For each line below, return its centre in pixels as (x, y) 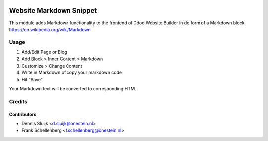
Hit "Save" (32, 79)
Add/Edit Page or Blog (44, 52)
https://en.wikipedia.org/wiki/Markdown (50, 29)
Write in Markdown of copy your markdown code (71, 73)
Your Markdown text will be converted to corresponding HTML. (74, 88)
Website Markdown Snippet (53, 11)
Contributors (23, 114)
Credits (18, 101)
